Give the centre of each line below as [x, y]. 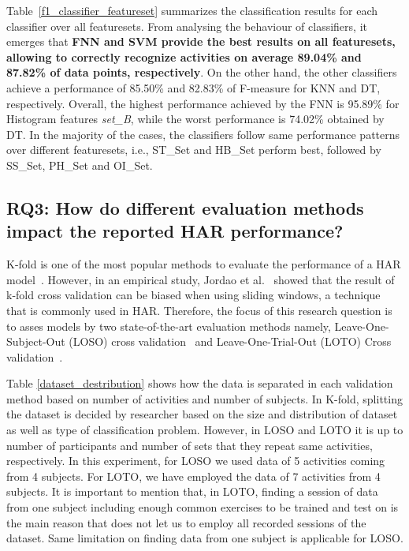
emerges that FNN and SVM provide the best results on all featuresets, [201, 41]
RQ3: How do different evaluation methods [185, 207]
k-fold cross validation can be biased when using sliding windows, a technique [193, 295]
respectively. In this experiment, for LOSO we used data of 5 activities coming [196, 461]
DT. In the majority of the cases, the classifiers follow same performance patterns [203, 134]
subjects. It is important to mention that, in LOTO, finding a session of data [192, 491]
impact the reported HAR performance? [175, 231]
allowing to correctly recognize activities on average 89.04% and [184, 56]
